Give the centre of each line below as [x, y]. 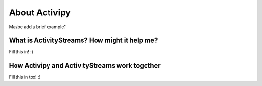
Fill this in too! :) [25, 77]
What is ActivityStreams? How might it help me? [83, 41]
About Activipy [40, 12]
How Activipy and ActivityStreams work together [85, 66]
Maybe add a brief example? [38, 27]
